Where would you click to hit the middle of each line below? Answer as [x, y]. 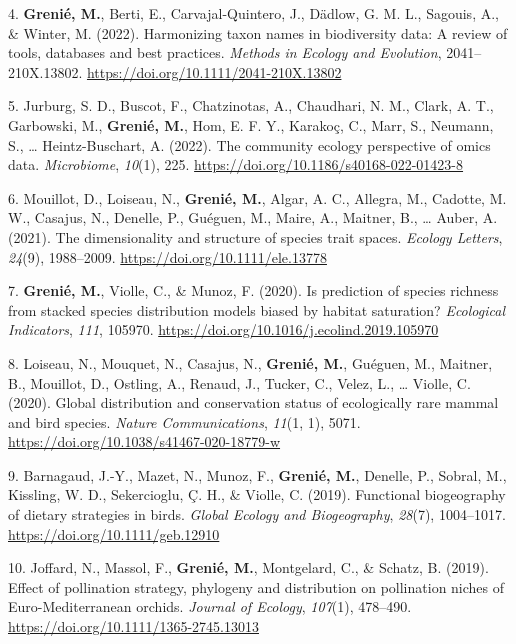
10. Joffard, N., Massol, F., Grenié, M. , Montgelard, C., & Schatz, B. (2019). [248, 567]
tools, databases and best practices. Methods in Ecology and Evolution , [225, 52]
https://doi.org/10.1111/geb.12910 [114, 533]
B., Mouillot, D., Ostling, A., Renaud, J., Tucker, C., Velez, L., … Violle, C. [239, 382]
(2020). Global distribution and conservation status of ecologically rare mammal [253, 402]
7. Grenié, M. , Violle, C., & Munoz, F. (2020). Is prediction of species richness [253, 290]
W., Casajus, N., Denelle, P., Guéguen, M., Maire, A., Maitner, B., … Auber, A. [253, 217]
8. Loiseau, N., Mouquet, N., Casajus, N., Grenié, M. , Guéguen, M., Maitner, [250, 362]
